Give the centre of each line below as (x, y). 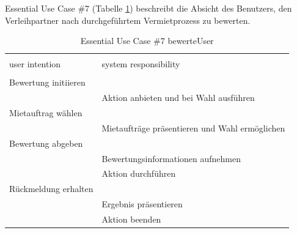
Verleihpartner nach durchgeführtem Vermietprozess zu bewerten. (128, 20)
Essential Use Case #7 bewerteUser (147, 41)
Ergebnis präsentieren (142, 204)
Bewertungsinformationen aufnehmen (171, 158)
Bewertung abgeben (46, 143)
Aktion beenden (131, 219)
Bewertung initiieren (47, 82)
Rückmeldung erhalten (51, 189)
